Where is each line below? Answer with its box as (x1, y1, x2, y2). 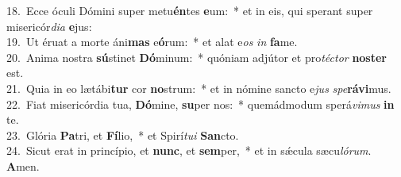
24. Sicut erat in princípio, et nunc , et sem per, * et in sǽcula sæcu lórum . (6, 142, 372, 159)
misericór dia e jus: (6, 17, 92, 34)
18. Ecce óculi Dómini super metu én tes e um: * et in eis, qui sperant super (6, 2, 373, 18)
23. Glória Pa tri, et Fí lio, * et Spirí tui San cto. (6, 126, 239, 143)
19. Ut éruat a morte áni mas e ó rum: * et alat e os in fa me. (6, 33, 298, 50)
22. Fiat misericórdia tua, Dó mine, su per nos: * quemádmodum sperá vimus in (6, 95, 395, 112)
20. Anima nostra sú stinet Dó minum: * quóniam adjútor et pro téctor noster (6, 48, 387, 65)
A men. (6, 157, 40, 174)
